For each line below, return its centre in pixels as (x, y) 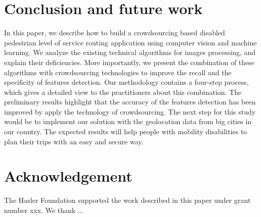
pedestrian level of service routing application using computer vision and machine (130, 42)
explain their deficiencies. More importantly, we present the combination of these (129, 62)
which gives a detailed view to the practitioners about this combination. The (123, 92)
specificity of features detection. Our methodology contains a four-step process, (126, 82)
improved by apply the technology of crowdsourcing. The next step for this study (130, 111)
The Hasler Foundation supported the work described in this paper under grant (127, 200)
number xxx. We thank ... (44, 210)
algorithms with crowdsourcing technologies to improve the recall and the (118, 72)
